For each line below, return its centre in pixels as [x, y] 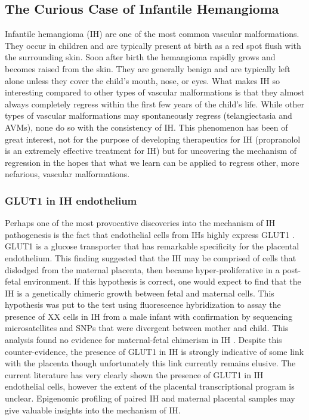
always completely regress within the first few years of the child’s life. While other [154, 104]
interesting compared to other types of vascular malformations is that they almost [155, 92]
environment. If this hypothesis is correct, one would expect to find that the [162, 281]
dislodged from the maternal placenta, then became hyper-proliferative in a [142, 269]
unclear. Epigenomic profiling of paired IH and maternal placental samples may [150, 398]
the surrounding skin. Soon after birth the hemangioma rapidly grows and [140, 57]
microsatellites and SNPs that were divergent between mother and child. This [147, 328]
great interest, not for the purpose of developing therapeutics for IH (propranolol [153, 139]
